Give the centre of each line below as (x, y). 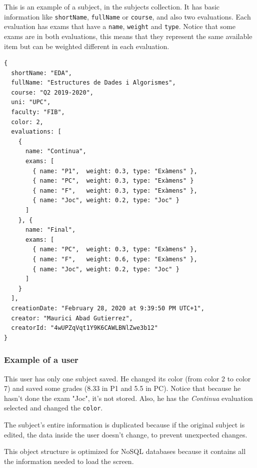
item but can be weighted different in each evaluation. (87, 46)
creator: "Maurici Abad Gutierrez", (72, 318)
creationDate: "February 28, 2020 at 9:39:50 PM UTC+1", (108, 308)
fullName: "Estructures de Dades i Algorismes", (93, 83)
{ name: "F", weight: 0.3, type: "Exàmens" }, (115, 190)
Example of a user (41, 360)
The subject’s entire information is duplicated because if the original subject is (124, 424)
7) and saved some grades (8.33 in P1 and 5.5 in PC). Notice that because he (122, 388)
